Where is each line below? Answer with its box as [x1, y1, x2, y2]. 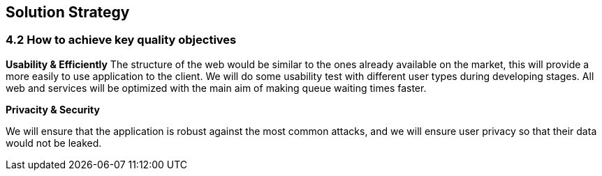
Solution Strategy [6, 3, 130, 21]
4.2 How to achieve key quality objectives [6, 33, 237, 47]
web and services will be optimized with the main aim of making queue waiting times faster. [6, 81, 427, 94]
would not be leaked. [6, 136, 102, 149]
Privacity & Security [6, 103, 100, 115]
